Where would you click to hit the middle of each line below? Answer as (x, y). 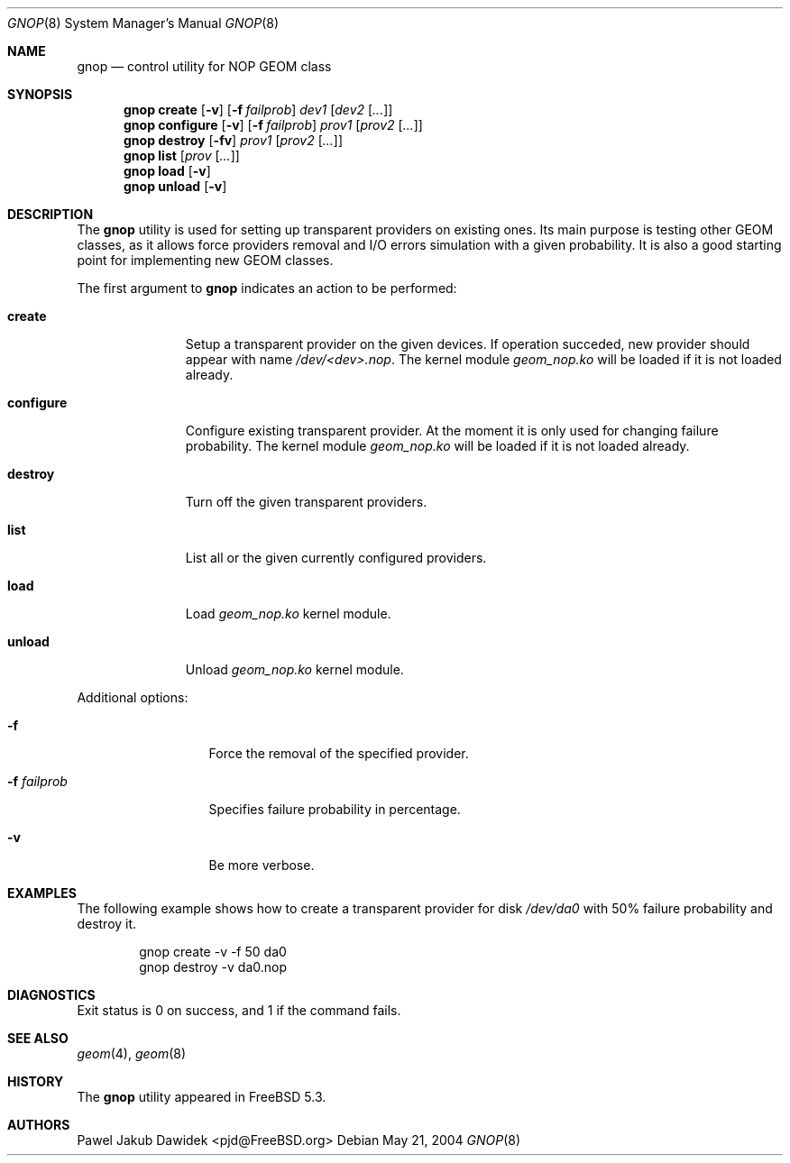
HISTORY (36, 1081)
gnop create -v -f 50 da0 (213, 952)
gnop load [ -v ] (167, 171)
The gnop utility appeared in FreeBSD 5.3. (202, 1097)
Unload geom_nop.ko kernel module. (294, 669)
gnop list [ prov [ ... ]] (182, 156)
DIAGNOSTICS (51, 995)
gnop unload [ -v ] (175, 186)
